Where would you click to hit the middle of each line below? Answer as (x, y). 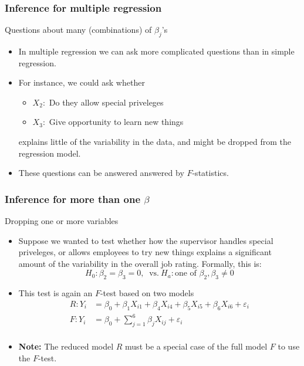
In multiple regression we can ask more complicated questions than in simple (156, 51)
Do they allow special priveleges (106, 102)
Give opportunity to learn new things (116, 122)
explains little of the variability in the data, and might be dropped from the (155, 141)
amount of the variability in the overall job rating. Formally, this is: (140, 263)
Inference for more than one (73, 199)
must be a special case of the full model (196, 346)
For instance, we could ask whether (82, 82)
